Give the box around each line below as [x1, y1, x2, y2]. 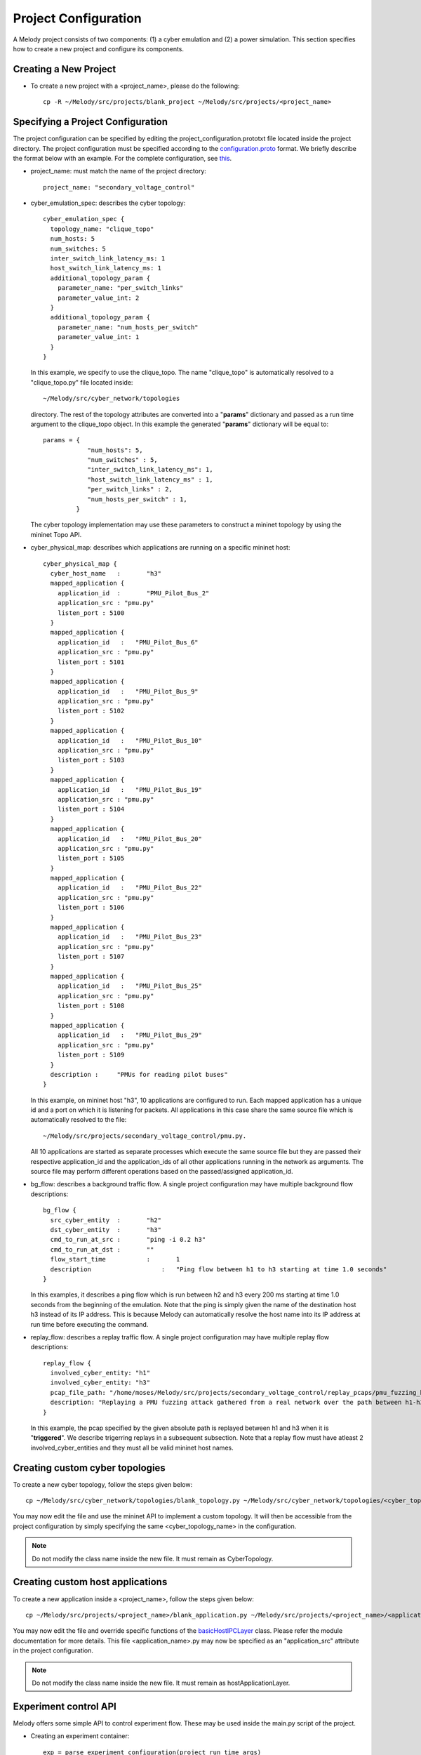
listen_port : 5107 [57, 953, 125, 961]
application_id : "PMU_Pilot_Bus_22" [57, 884, 203, 892]
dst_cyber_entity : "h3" [50, 1226, 161, 1233]
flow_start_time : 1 [50, 1255, 180, 1264]
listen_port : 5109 [57, 1051, 125, 1059]
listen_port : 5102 [57, 707, 125, 715]
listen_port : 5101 [57, 658, 125, 666]
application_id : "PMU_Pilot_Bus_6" [57, 638, 199, 646]
